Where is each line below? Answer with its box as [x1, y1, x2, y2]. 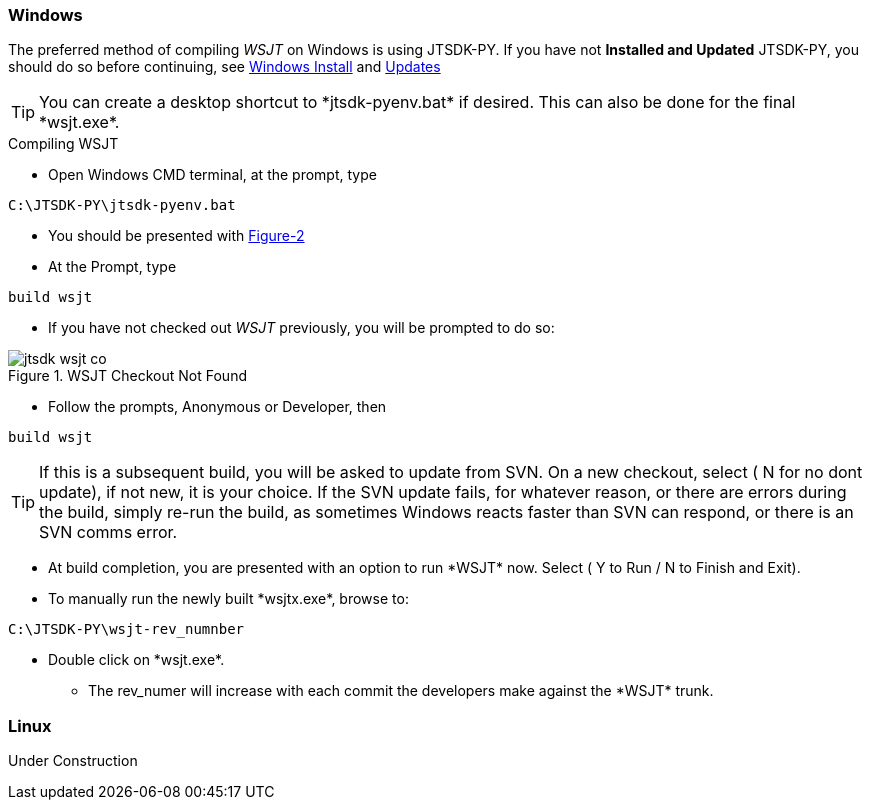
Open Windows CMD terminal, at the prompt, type [48, 166, 377, 184]
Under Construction [8, 752, 138, 770]
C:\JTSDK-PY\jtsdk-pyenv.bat [8, 197, 236, 214]
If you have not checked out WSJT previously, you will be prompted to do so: [48, 319, 555, 337]
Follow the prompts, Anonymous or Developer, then [48, 398, 387, 416]
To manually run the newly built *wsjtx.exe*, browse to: [48, 590, 409, 608]
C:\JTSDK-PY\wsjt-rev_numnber [8, 621, 245, 638]
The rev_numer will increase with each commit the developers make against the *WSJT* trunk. [88, 682, 714, 700]
